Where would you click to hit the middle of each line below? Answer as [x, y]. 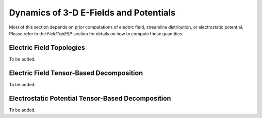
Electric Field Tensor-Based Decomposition [76, 73]
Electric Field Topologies [47, 48]
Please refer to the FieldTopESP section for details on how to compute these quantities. [96, 33]
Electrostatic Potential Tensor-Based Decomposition [90, 98]
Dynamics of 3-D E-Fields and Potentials [92, 13]
